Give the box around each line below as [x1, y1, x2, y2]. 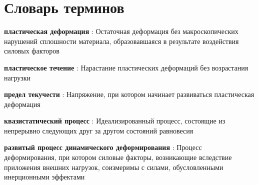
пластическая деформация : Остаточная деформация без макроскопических [4, 26, 238, 36]
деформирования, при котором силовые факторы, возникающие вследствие [4, 152, 232, 162]
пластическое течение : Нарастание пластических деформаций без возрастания [4, 62, 248, 72]
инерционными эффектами [4, 171, 85, 182]
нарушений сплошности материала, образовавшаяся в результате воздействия [4, 35, 239, 46]
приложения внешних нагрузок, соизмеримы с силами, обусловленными [4, 161, 223, 172]
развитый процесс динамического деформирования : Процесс [4, 142, 202, 152]
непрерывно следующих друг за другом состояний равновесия [4, 125, 193, 135]
